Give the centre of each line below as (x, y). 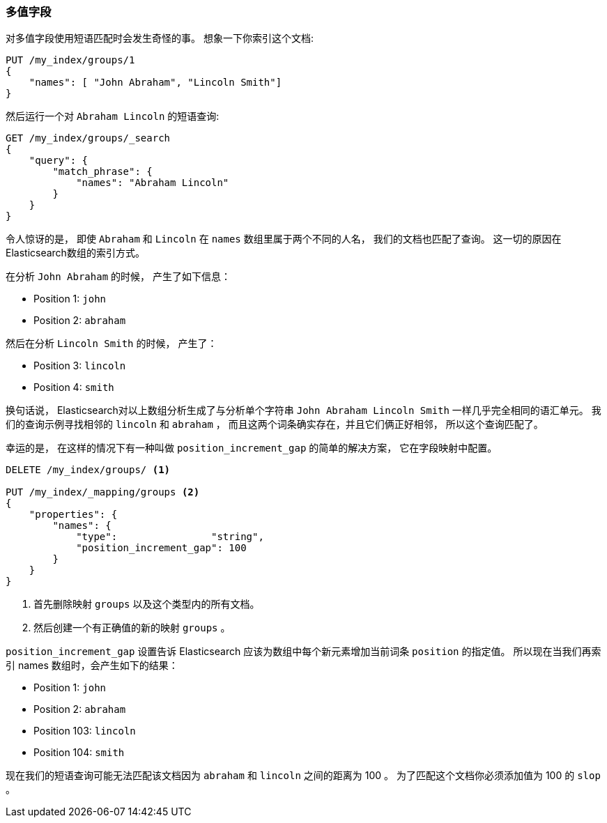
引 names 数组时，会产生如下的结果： (92, 666)
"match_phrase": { (102, 172)
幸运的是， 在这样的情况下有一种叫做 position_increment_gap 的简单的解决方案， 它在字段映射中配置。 (252, 448)
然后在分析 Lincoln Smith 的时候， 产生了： (112, 344)
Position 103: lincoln (85, 731)
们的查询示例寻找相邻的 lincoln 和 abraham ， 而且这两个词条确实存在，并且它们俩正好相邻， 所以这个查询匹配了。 (275, 424)
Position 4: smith (74, 387)
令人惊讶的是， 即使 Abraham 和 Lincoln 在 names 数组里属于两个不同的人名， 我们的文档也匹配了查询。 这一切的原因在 (284, 239)
